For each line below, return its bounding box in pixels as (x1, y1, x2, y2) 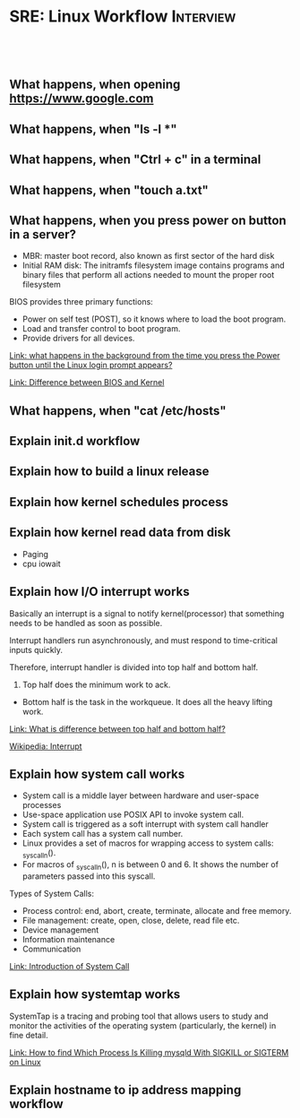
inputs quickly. (9, 644, 63, 655)
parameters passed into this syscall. (21, 871, 156, 881)
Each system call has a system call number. (21, 829, 184, 839)
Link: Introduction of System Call (9, 960, 130, 971)
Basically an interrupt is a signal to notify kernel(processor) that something (9, 607, 285, 619)
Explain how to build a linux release (9, 464, 210, 479)
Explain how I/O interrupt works (9, 584, 190, 599)
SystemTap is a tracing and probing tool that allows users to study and (9, 1010, 269, 1021)
